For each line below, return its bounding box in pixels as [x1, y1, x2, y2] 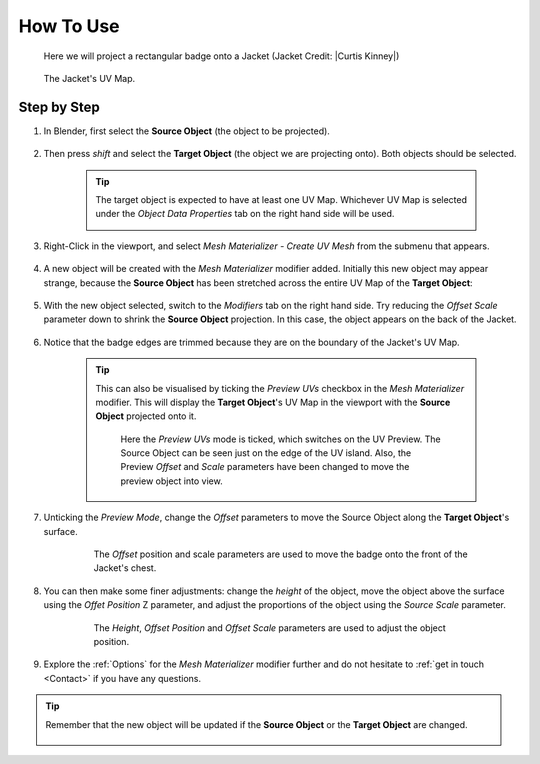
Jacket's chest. [93, 562, 157, 574]
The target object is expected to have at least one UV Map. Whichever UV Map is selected [95, 194, 468, 206]
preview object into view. [120, 475, 224, 487]
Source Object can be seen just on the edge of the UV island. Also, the [120, 447, 412, 459]
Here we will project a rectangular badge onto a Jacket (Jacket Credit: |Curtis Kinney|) [43, 50, 400, 62]
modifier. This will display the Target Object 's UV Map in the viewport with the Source [95, 396, 451, 408]
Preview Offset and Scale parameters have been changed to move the [120, 461, 410, 473]
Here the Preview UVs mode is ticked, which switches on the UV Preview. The [120, 433, 442, 445]
